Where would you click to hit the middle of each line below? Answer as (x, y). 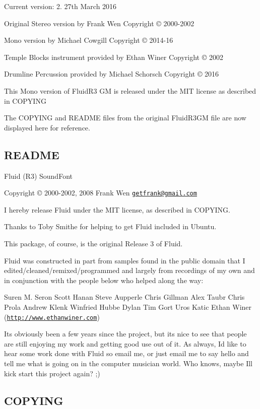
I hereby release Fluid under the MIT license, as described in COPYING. (117, 209)
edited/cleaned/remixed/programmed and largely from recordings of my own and (129, 270)
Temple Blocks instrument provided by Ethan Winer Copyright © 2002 (114, 57)
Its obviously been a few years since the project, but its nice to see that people (125, 334)
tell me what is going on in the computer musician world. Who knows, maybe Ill (128, 363)
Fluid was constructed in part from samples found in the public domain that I (125, 260)
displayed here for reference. (47, 127)
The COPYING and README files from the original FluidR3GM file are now (125, 118)
